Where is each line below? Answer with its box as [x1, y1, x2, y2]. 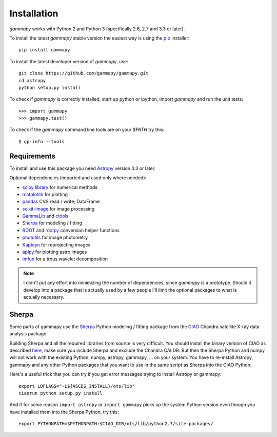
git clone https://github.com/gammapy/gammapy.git [18, 70, 149, 77]
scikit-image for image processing [22, 205, 95, 212]
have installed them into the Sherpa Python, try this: [9, 409, 119, 415]
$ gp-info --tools [18, 139, 65, 144]
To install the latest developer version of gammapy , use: [9, 58, 128, 64]
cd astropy [18, 78, 46, 83]
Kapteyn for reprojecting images [22, 241, 91, 248]
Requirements [9, 151, 56, 160]
